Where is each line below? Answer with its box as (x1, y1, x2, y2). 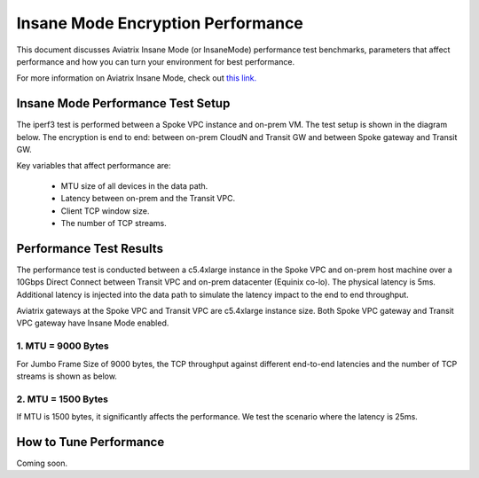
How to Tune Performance (16, 435, 165, 450)
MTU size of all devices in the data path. (60, 180, 208, 191)
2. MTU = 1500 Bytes (16, 393, 108, 405)
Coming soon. (16, 458, 68, 469)
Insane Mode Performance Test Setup (16, 96, 231, 111)
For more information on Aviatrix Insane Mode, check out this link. (16, 73, 257, 83)
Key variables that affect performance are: (16, 161, 171, 171)
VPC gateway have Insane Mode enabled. (16, 317, 169, 328)
